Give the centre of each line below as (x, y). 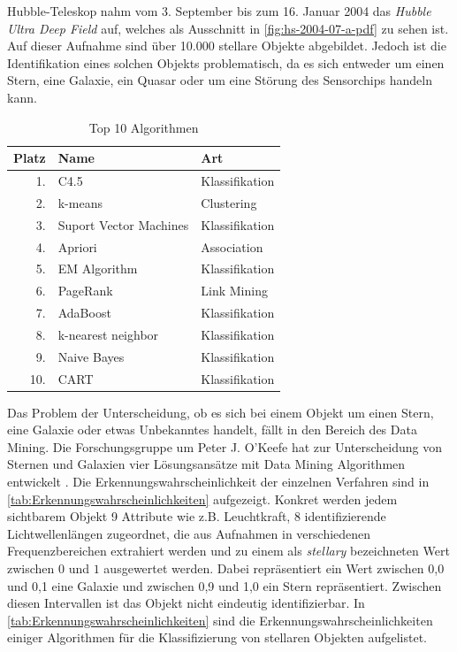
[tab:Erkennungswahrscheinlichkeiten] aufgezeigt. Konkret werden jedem (202, 499)
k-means (80, 202)
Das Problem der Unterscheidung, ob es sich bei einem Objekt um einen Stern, (221, 412)
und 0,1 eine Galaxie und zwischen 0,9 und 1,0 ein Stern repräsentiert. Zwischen (225, 585)
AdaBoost (84, 313)
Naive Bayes (91, 356)
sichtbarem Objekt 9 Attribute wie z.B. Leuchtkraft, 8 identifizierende (197, 516)
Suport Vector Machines (123, 224)
